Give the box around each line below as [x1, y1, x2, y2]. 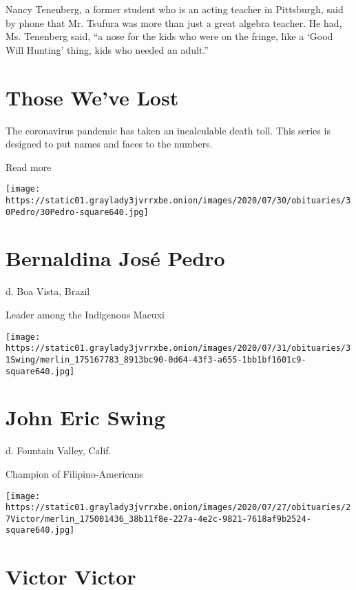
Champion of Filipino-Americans [6, 466, 143, 480]
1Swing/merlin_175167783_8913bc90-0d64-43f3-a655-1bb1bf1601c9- [6, 354, 306, 365]
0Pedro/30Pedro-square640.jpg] [6, 207, 149, 217]
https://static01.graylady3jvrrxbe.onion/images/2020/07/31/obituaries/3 [6, 343, 351, 354]
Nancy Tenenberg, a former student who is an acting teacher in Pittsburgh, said [6, 2, 344, 16]
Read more [6, 159, 52, 174]
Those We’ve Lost [6, 83, 179, 111]
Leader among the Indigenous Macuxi [6, 307, 165, 321]
